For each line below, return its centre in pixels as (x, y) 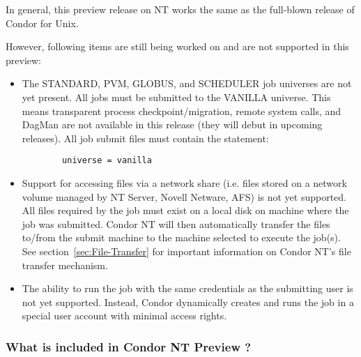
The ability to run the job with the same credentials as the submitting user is (187, 288)
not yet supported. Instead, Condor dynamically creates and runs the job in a (188, 302)
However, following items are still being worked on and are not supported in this (177, 46)
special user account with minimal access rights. (124, 316)
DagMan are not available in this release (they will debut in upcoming (172, 124)
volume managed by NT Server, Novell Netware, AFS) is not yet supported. (184, 196)
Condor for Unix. (42, 23)
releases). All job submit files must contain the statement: (145, 138)
